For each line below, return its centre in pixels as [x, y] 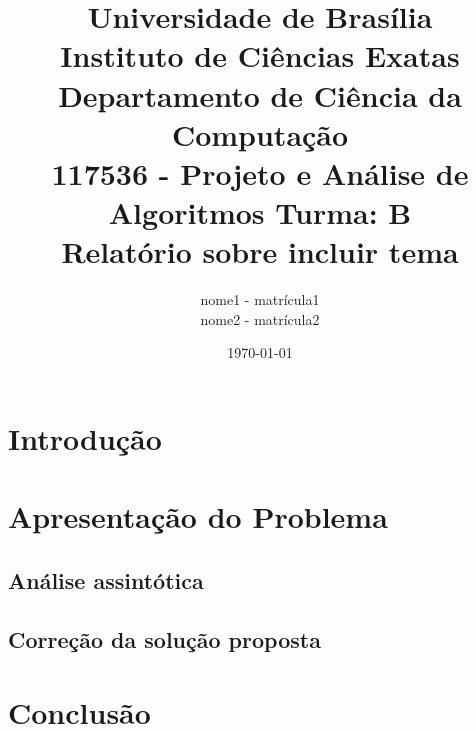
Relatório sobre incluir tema [260, 251]
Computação [260, 133]
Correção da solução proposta [164, 638]
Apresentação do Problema [198, 516]
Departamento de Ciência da [260, 94]
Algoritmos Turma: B [260, 212]
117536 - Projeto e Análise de [260, 172]
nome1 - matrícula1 [260, 299]
